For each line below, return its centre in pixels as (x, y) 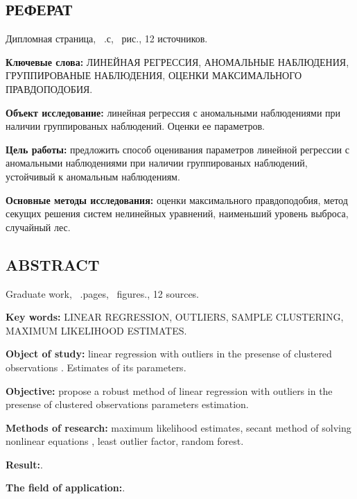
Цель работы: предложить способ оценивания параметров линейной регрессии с (177, 149)
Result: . (24, 464)
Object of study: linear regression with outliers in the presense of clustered (169, 354)
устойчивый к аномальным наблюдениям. (93, 176)
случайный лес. (38, 227)
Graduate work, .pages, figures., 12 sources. (103, 293)
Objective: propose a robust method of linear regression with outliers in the (169, 390)
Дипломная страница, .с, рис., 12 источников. (107, 39)
